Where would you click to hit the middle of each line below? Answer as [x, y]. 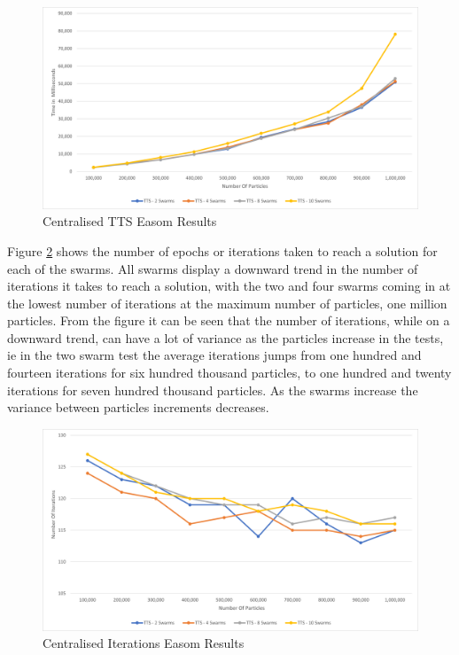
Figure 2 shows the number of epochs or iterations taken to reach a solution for [222, 250]
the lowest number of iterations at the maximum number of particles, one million [227, 303]
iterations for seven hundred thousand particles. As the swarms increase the [213, 390]
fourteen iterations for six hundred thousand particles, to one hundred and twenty [229, 373]
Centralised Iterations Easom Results [144, 643]
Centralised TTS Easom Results [130, 221]
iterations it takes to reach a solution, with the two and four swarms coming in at [229, 286]
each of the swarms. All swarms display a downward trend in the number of [213, 268]
